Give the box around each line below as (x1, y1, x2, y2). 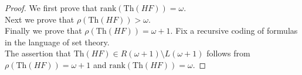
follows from (206, 47, 250, 59)
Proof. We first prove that (5, 2, 97, 13)
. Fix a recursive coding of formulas (170, 24, 298, 37)
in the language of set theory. (5, 35, 110, 48)
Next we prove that (5, 13, 74, 25)
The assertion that (5, 47, 71, 59)
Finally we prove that (5, 24, 82, 37)
